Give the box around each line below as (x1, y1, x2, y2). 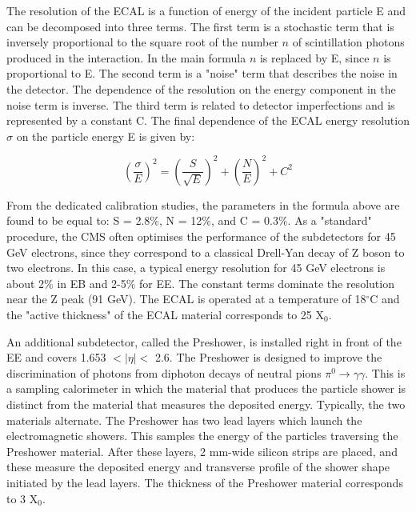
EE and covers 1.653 (6, 349, 106, 366)
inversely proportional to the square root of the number (6, 34, 278, 50)
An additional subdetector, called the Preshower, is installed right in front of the (6, 333, 402, 350)
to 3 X (6, 490, 38, 506)
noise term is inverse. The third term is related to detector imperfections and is (6, 96, 395, 113)
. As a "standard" (287, 212, 372, 229)
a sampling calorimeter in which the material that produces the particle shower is (6, 380, 406, 397)
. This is (365, 364, 406, 381)
